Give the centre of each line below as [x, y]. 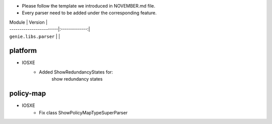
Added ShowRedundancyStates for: [76, 72]
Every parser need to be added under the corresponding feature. [89, 13]
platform [23, 51]
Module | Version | [28, 22]
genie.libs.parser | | [35, 36]
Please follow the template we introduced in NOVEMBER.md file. [89, 6]
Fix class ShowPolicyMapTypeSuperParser [83, 112]
